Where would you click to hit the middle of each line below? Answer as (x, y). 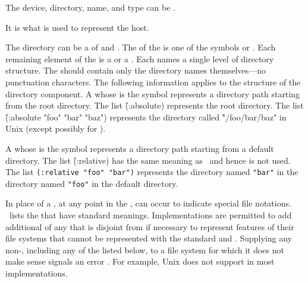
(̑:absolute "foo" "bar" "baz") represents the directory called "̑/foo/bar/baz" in (146, 117)
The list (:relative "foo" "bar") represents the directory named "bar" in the (152, 172)
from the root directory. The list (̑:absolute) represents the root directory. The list (155, 105)
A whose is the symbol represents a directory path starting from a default (140, 148)
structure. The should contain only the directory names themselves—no (136, 70)
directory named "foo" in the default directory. (92, 183)
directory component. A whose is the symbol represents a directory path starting (153, 93)
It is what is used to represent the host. (77, 27)
